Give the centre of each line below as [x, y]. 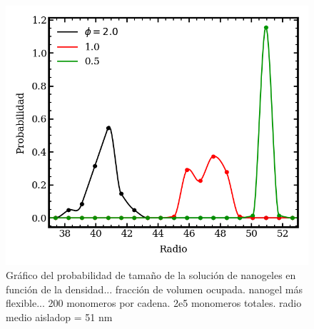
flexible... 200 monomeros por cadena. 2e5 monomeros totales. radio [154, 303]
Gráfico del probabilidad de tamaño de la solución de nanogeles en [151, 275]
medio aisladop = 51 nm [59, 317]
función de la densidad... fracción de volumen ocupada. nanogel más [154, 289]
